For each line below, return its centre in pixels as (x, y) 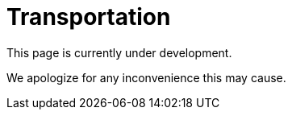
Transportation (89, 17)
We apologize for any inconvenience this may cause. (146, 77)
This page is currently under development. (119, 52)
